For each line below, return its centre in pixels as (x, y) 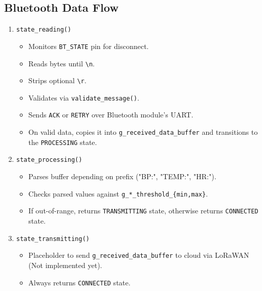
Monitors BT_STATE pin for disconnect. (89, 46)
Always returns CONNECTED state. (79, 282)
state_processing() (49, 160)
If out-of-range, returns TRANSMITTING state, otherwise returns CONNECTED (143, 211)
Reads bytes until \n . (62, 63)
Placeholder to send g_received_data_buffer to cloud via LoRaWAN (139, 255)
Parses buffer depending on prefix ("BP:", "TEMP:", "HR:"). (122, 176)
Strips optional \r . (57, 80)
